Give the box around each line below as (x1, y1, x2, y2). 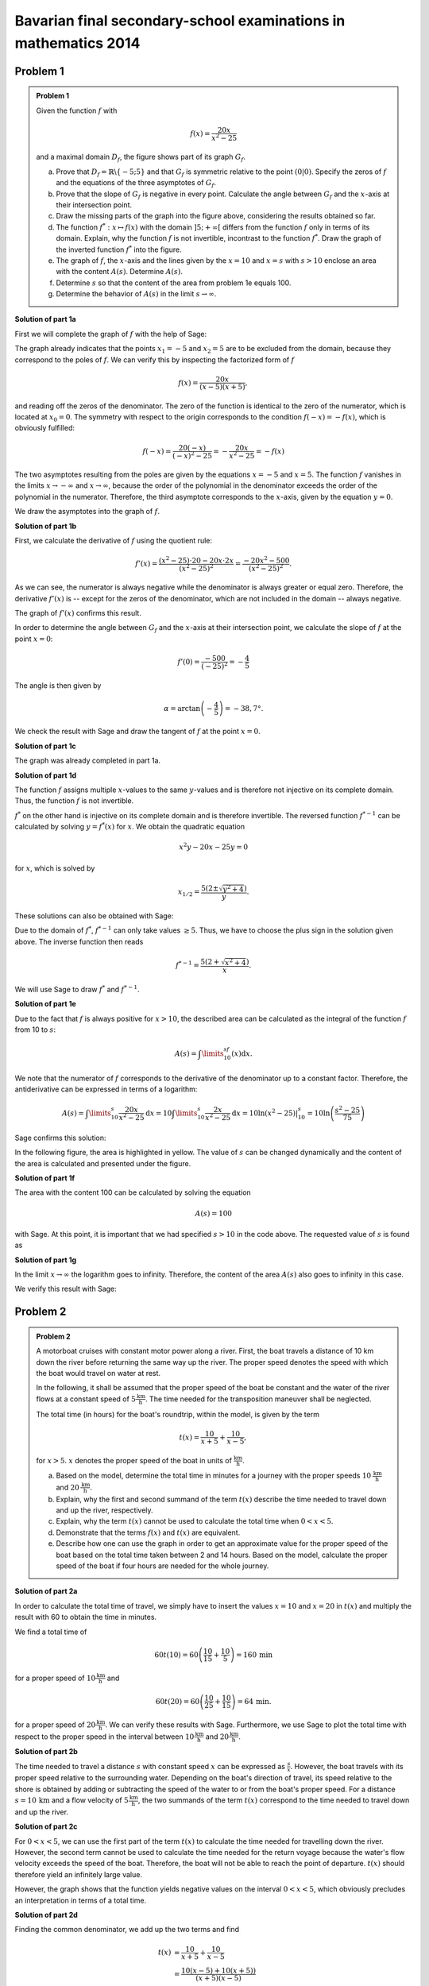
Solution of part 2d (14, 1910, 79, 1919)
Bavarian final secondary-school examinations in (14, 12, 346, 29)
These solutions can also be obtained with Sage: (14, 911, 174, 921)
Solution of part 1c (14, 741, 77, 751)
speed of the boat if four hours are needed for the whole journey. (56, 1561, 269, 1571)
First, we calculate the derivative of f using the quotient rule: (14, 536, 213, 545)
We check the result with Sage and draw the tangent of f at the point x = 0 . (14, 727, 261, 736)
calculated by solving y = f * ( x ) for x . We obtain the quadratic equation (14, 821, 245, 832)
